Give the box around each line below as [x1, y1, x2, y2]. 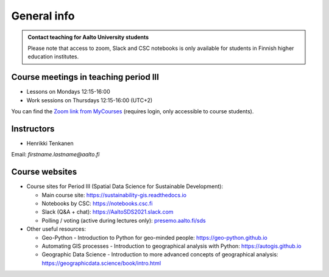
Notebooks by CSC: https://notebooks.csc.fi [41, 200, 153, 207]
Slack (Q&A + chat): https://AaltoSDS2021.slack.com [41, 208, 174, 216]
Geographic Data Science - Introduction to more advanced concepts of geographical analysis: [41, 251, 278, 258]
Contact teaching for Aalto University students [27, 33, 149, 41]
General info [11, 9, 76, 23]
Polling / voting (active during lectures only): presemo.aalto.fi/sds [41, 217, 207, 224]
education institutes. [27, 53, 79, 60]
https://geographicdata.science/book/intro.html [41, 259, 161, 267]
